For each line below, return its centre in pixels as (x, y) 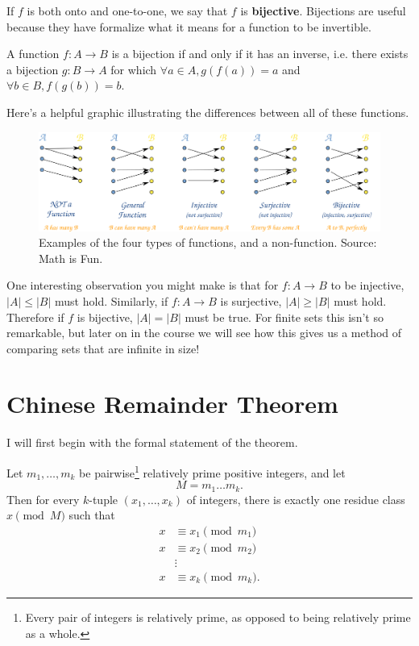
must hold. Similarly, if (112, 300)
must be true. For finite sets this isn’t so (284, 317)
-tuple (104, 499)
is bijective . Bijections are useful (323, 10)
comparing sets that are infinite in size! (103, 348)
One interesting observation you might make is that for (143, 285)
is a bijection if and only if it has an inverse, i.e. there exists (260, 54)
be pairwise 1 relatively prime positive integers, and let (212, 471)
